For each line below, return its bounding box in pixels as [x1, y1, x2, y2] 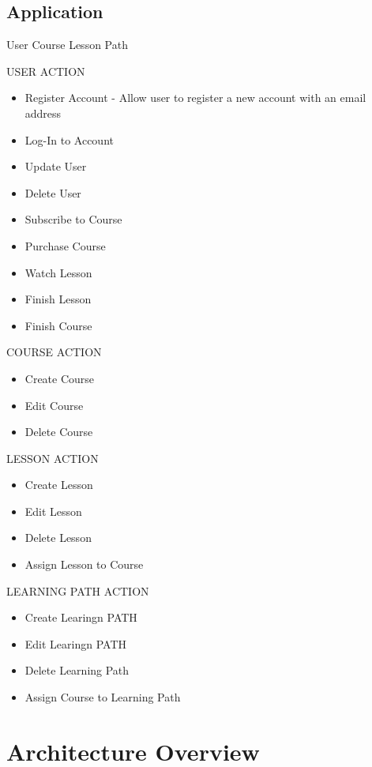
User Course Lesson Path [6, 36, 128, 53]
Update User [24, 158, 87, 175]
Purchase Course [24, 237, 106, 254]
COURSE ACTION [6, 344, 102, 360]
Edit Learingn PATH [24, 635, 127, 652]
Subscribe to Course [24, 211, 122, 227]
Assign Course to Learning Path [24, 689, 181, 705]
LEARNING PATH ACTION [6, 582, 149, 599]
